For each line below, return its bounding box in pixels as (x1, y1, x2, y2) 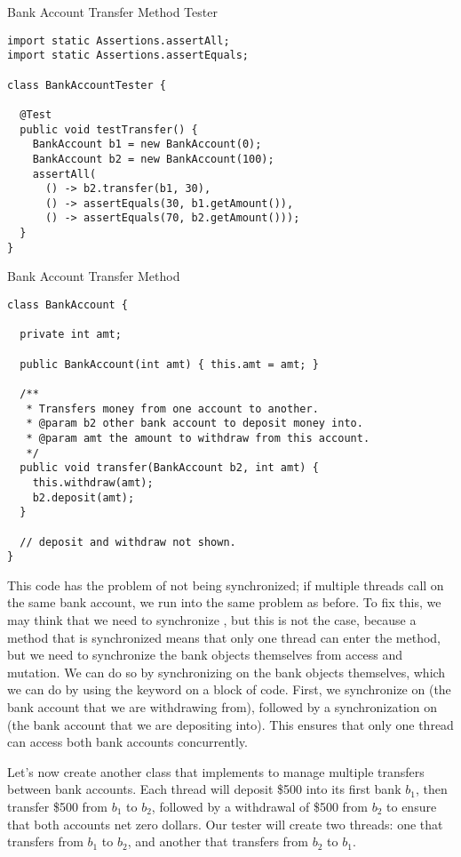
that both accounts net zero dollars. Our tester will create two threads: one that (7, 814, 443, 833)
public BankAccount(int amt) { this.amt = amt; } (20, 357, 319, 371)
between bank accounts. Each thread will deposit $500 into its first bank (7, 780, 401, 798)
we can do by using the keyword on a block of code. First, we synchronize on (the (7, 680, 451, 699)
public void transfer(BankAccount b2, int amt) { (20, 461, 319, 475)
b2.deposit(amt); (32, 491, 135, 504)
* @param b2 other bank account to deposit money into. (26, 417, 363, 430)
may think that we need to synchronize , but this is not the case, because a (7, 611, 417, 629)
